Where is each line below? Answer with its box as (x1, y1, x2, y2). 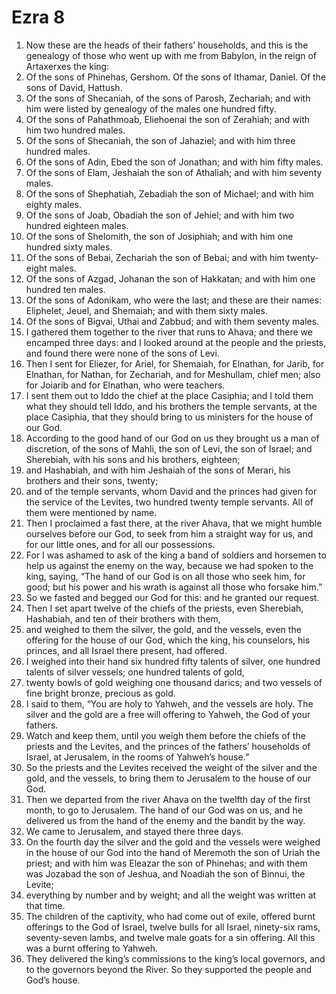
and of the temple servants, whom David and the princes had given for (25, 485, 318, 497)
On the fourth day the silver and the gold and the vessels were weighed (25, 836, 321, 848)
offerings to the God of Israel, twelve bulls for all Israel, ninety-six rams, (25, 921, 321, 933)
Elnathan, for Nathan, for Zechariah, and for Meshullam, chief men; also (25, 368, 321, 380)
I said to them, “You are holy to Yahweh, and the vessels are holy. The (25, 697, 314, 710)
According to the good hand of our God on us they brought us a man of (25, 432, 320, 444)
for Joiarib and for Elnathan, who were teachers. (25, 379, 226, 391)
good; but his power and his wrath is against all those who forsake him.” (25, 581, 323, 593)
